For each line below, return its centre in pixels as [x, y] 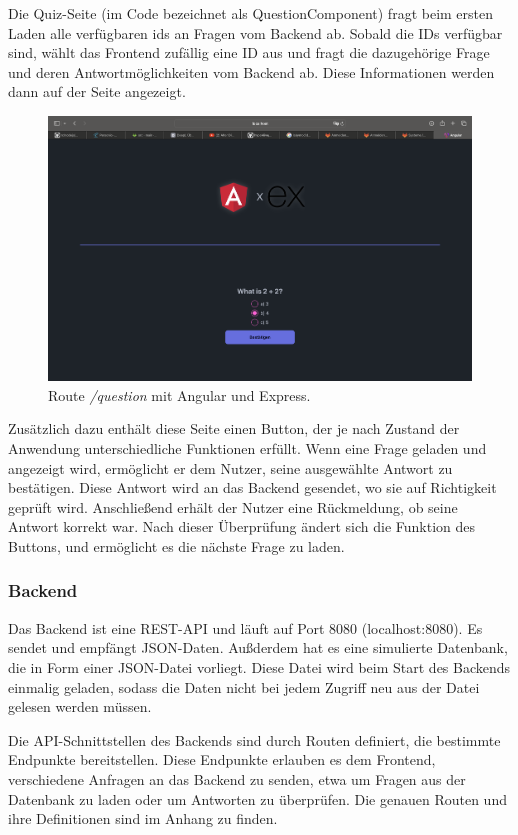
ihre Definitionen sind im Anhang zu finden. [143, 818]
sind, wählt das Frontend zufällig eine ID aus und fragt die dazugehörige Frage [249, 52]
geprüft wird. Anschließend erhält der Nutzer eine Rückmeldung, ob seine [233, 506]
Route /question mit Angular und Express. [179, 394]
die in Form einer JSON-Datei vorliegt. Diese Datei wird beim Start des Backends [259, 666]
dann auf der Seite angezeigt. [97, 91]
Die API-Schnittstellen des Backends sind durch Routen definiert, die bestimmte [254, 739]
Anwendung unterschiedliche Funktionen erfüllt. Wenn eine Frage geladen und [247, 448]
